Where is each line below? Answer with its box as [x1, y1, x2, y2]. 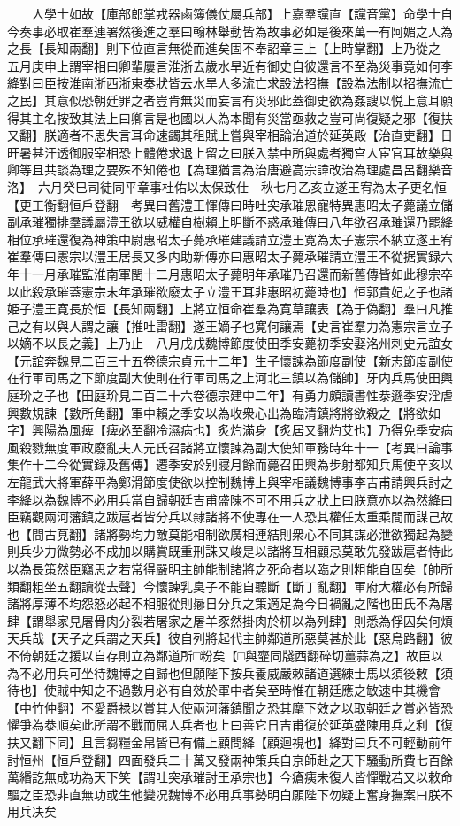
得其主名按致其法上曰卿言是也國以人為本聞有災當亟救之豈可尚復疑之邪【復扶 [7, 108, 453, 127]
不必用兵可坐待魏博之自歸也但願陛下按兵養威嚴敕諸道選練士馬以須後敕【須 [19, 663, 453, 682]
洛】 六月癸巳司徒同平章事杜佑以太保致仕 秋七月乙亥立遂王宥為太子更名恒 [7, 177, 447, 196]
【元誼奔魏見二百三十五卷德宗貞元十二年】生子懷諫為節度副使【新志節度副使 [7, 351, 453, 369]
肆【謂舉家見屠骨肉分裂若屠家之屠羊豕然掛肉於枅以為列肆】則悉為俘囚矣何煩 [7, 611, 453, 629]
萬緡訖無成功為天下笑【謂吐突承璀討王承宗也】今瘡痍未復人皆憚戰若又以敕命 [7, 768, 453, 786]
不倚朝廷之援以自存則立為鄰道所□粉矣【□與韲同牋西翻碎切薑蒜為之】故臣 [7, 645, 431, 664]
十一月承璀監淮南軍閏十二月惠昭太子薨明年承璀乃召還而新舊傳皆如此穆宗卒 [19, 264, 453, 282]
